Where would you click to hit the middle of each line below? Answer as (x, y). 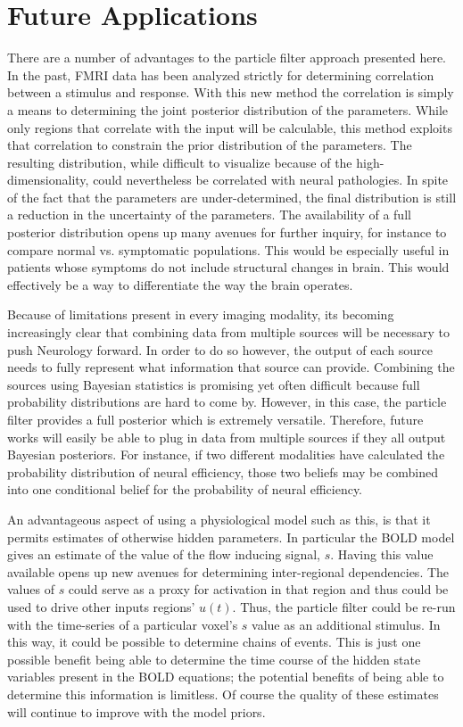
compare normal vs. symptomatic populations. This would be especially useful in (228, 249)
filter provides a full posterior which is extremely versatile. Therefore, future (215, 419)
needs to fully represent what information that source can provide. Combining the (231, 367)
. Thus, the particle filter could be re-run (344, 606)
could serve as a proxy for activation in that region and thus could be (258, 589)
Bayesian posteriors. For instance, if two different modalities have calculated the (226, 454)
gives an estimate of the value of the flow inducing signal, (164, 554)
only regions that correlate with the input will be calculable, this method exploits (230, 127)
